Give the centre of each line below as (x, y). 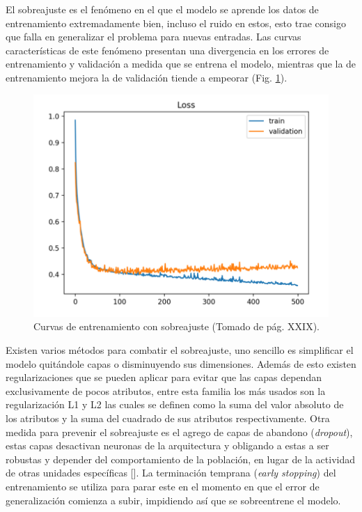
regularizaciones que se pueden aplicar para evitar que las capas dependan (164, 377)
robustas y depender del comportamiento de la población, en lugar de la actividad (181, 459)
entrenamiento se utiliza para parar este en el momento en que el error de (163, 486)
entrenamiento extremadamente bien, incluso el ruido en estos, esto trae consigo (176, 23)
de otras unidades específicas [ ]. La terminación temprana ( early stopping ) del (171, 473)
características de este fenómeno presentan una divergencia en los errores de (167, 50)
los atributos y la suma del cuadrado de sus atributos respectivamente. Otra (168, 418)
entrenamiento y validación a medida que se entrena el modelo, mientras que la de (181, 64)
